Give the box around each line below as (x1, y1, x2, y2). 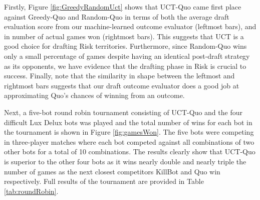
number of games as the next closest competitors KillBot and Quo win (4, 166, 220, 176)
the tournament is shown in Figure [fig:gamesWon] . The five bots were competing (4, 127, 254, 137)
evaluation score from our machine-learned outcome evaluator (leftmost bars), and (4, 21, 256, 32)
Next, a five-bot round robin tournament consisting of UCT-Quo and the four (4, 107, 242, 117)
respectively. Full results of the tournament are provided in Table (4, 176, 204, 186)
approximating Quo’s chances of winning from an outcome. (4, 90, 185, 101)
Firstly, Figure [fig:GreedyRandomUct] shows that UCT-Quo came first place (4, 2, 241, 12)
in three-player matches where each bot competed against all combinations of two (4, 136, 254, 147)
